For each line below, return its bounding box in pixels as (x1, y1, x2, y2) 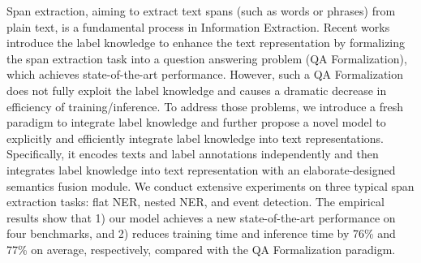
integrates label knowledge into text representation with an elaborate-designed (6, 161, 396, 178)
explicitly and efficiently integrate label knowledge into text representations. (6, 129, 384, 146)
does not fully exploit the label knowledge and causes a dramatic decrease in (6, 81, 387, 98)
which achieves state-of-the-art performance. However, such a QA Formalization (6, 66, 404, 83)
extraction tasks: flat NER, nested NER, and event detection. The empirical (6, 193, 384, 210)
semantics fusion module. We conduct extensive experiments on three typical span (6, 177, 415, 194)
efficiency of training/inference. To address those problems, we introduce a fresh (6, 97, 404, 114)
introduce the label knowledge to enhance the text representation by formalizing (6, 34, 406, 51)
